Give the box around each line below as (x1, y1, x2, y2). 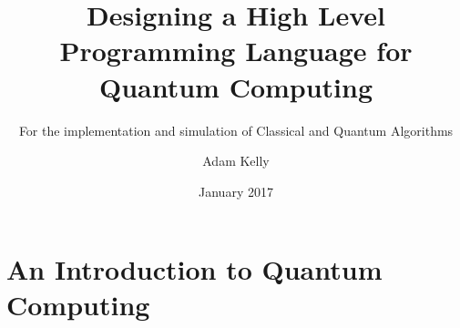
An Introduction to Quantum (6, 251, 383, 288)
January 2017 (199, 181, 273, 200)
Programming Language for (59, 32, 413, 69)
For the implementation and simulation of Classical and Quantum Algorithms (18, 120, 454, 139)
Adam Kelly (202, 151, 270, 170)
